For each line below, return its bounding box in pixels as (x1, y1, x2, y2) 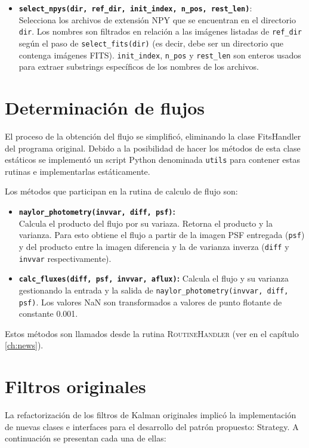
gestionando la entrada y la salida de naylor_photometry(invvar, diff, (18, 283, 289, 296)
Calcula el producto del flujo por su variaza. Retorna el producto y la (18, 217, 273, 229)
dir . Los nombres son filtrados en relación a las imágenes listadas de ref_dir (18, 25, 302, 38)
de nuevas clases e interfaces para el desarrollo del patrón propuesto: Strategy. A (5, 420, 299, 432)
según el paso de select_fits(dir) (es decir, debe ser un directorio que (18, 36, 283, 49)
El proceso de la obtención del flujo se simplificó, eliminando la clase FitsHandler (5, 129, 301, 142)
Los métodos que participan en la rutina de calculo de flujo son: (5, 185, 238, 197)
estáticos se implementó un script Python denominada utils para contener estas (5, 153, 301, 166)
